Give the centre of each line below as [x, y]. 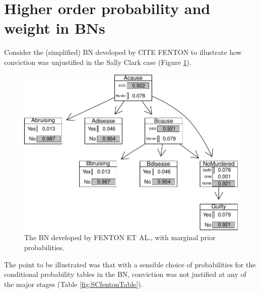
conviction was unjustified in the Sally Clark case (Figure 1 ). [98, 62]
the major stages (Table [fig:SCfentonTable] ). [74, 284]
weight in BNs [55, 28]
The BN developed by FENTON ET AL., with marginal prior [120, 237]
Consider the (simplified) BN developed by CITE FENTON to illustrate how [123, 52]
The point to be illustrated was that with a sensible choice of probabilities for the [130, 264]
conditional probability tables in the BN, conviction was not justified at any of [125, 274]
